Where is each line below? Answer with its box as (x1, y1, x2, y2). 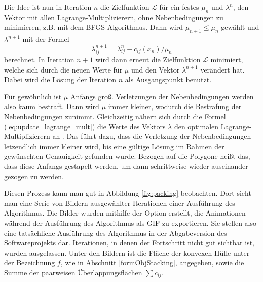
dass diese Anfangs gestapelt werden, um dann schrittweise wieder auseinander (4, 160, 248, 171)
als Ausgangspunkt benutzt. (125, 74, 212, 85)
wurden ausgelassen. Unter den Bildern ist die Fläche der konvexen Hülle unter (4, 247, 250, 258)
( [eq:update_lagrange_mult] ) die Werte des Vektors (4, 121, 166, 131)
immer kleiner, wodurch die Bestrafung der (108, 101, 242, 112)
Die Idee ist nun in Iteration (4, 2, 92, 12)
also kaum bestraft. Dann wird (4, 101, 99, 112)
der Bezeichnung (4, 257, 55, 268)
